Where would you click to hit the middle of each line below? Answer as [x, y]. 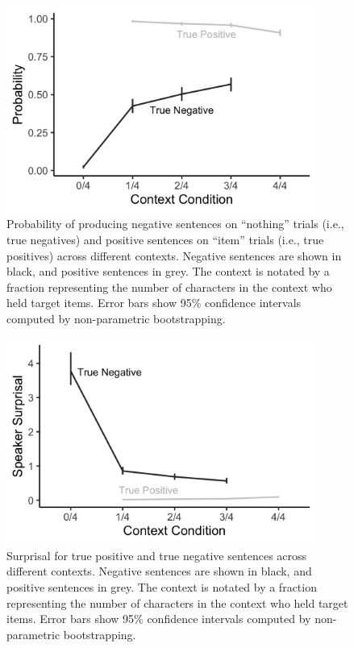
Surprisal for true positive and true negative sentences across [157, 555]
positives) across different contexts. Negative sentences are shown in [174, 255]
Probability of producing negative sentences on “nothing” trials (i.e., [175, 224]
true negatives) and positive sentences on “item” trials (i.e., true [165, 239]
